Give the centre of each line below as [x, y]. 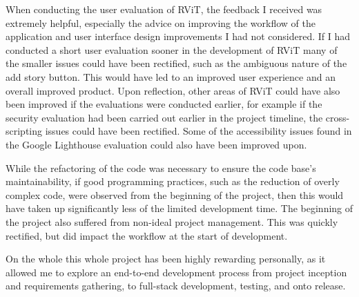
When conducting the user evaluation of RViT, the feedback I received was [164, 9]
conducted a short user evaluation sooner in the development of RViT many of [172, 49]
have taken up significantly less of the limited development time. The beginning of [179, 208]
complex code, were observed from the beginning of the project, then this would [175, 194]
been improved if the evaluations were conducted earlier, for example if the [164, 104]
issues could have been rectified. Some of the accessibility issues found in [198, 131]
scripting [24, 131]
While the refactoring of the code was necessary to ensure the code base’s [161, 167]
